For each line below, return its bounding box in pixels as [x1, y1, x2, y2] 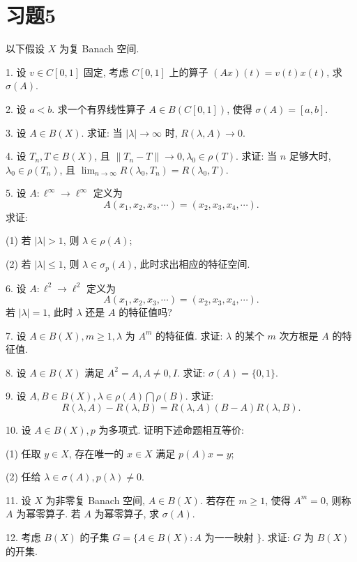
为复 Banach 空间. [59, 41, 139, 56]
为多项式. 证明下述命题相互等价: [98, 423, 244, 437]
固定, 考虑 [83, 64, 129, 79]
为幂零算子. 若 [16, 506, 81, 521]
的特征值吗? [119, 305, 172, 319]
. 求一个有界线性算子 [52, 101, 146, 116]
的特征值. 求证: [155, 328, 223, 342]
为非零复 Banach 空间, [45, 492, 145, 507]
